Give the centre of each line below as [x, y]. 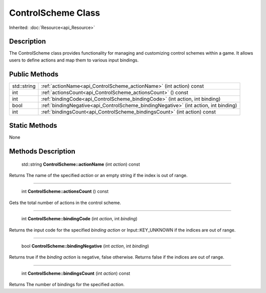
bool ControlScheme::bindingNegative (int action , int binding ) [85, 246]
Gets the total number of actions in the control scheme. [65, 203]
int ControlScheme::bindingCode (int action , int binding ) [80, 219]
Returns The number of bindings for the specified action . [67, 285]
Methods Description [42, 152]
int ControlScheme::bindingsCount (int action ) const [76, 273]
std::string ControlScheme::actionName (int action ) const [81, 164]
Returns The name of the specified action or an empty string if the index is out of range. [98, 176]
